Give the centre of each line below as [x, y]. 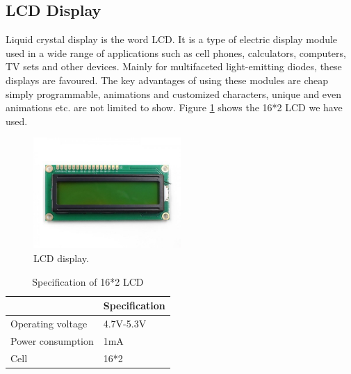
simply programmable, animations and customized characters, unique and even [174, 93]
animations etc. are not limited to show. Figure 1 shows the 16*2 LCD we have [174, 107]
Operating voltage [49, 323]
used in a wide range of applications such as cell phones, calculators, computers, [176, 52]
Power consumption [52, 340]
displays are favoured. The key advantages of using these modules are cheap [167, 80]
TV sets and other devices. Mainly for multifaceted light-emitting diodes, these [174, 66]
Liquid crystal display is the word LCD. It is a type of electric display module [172, 39]
